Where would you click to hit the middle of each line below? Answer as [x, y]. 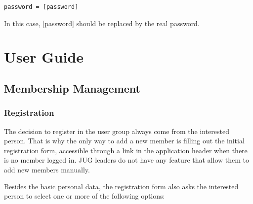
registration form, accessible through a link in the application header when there [126, 150]
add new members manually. [47, 169]
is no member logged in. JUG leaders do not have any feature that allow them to [126, 160]
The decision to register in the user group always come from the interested [117, 131]
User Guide [44, 57]
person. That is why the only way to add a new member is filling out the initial [124, 141]
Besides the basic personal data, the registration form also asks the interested [121, 186]
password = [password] [41, 7]
